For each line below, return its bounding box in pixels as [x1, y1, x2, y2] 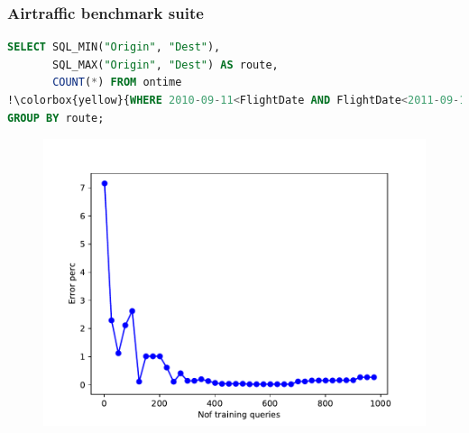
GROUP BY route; [7, 111, 105, 124]
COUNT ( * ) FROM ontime [52, 76, 182, 89]
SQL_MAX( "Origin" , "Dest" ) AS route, [52, 58, 279, 71]
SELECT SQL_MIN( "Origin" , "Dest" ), [7, 41, 221, 54]
